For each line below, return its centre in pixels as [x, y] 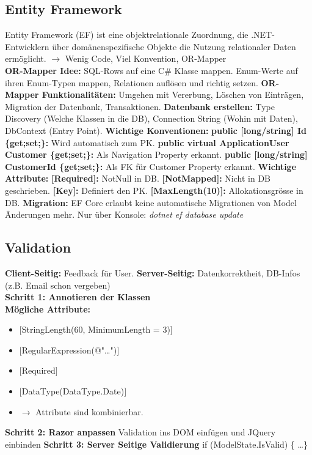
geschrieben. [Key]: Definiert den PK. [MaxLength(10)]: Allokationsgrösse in [154, 190]
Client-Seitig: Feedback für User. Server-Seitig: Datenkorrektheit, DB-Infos [153, 272]
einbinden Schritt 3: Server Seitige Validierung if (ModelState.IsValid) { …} [156, 444]
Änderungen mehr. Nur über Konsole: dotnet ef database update [124, 214]
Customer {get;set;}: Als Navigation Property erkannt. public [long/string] [156, 154]
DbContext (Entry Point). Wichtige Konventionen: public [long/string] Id [156, 130]
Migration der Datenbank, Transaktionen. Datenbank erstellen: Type [140, 106]
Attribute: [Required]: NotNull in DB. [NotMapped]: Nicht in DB [138, 178]
